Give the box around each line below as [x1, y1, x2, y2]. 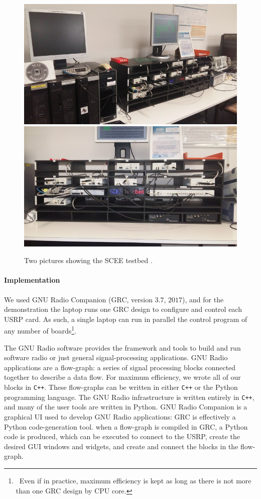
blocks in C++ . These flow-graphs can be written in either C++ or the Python [4, 382, 238, 392]
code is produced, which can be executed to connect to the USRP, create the [4, 431, 240, 442]
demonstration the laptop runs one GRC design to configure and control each [4, 304, 242, 314]
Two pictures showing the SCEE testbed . [24, 255, 153, 266]
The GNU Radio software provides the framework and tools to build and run [4, 342, 241, 353]
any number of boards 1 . [4, 324, 77, 336]
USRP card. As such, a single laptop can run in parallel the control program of [4, 313, 247, 324]
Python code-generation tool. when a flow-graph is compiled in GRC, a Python [4, 421, 248, 432]
